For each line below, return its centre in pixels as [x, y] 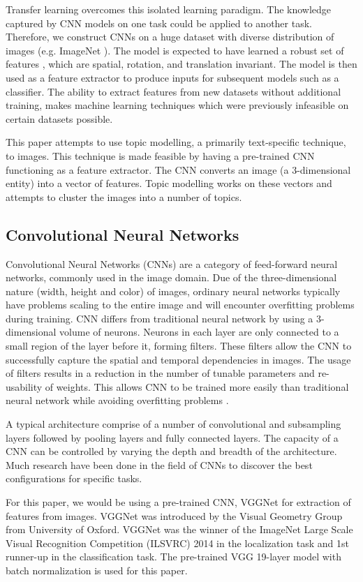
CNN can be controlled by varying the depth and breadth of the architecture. [171, 451]
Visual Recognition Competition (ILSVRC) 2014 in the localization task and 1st [177, 543]
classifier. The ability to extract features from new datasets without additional [173, 91]
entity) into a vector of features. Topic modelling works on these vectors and [169, 183]
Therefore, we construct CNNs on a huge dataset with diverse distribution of [170, 37]
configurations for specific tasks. [74, 478]
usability [24, 386]
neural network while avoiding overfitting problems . [117, 400]
